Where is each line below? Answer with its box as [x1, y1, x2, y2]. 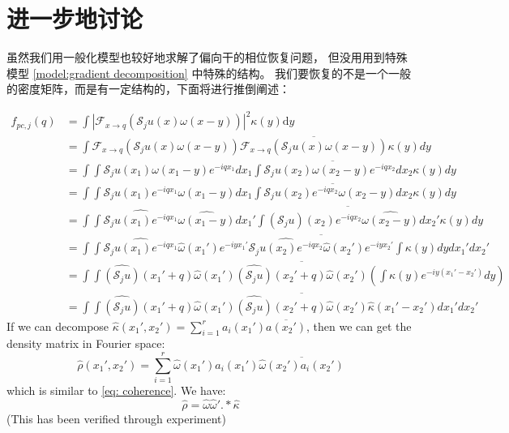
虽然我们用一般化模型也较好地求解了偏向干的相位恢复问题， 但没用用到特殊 [6, 49, 408, 66]
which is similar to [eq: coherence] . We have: [6, 382, 226, 399]
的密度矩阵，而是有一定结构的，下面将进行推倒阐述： [6, 80, 290, 97]
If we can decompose [6, 317, 109, 334]
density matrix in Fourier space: [6, 335, 165, 352]
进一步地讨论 [6, 2, 143, 35]
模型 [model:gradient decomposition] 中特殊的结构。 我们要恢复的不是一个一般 [6, 64, 412, 81]
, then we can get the [306, 317, 412, 334]
